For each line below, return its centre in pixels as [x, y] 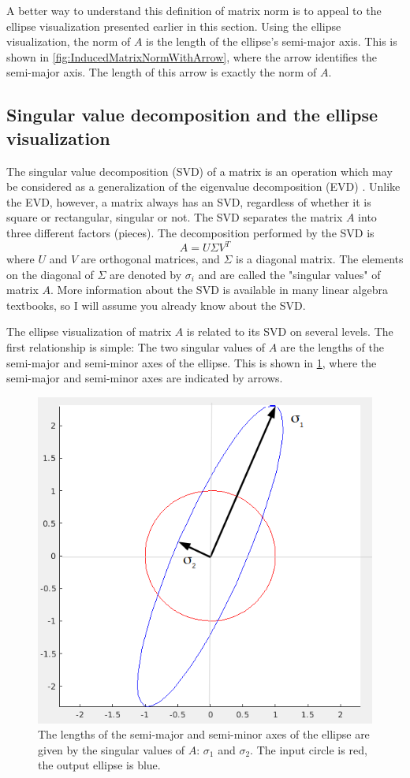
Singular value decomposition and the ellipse [192, 115]
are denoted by [146, 274]
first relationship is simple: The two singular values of [136, 347]
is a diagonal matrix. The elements [320, 259]
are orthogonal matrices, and [150, 259]
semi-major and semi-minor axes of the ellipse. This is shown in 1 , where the [192, 362]
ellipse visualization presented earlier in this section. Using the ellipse [174, 26]
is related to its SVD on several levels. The [290, 331]
